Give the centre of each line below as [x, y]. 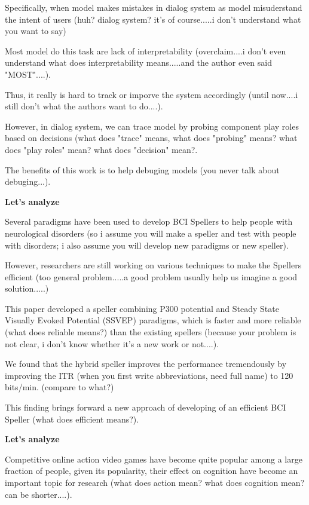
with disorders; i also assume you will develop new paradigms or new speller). [147, 245]
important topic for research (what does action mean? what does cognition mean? [155, 482]
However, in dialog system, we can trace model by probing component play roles [152, 126]
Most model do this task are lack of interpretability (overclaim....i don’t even [146, 51]
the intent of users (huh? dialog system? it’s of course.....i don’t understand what [153, 19]
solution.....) [27, 288]
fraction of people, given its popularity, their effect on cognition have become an [152, 471]
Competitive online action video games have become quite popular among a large [154, 459]
